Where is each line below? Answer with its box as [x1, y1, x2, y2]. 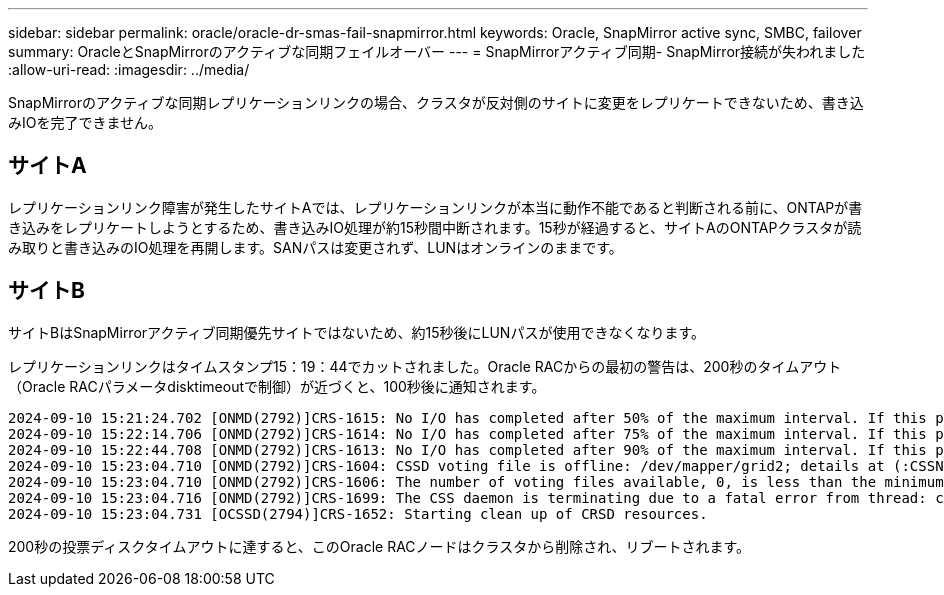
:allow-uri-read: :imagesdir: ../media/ [8, 61, 250, 78]
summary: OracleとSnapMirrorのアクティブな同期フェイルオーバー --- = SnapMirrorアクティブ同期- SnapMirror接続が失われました [8, 43, 866, 60]
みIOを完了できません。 [8, 114, 163, 131]
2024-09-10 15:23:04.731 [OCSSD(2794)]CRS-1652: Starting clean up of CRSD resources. [8, 505, 708, 522]
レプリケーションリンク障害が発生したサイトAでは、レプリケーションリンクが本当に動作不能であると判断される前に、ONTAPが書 [8, 198, 863, 216]
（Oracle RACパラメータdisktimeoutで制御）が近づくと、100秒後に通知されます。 [8, 377, 546, 395]
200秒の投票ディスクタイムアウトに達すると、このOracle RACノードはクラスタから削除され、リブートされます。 [8, 537, 751, 555]
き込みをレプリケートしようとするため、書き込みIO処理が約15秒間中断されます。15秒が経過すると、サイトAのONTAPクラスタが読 [8, 218, 862, 236]
